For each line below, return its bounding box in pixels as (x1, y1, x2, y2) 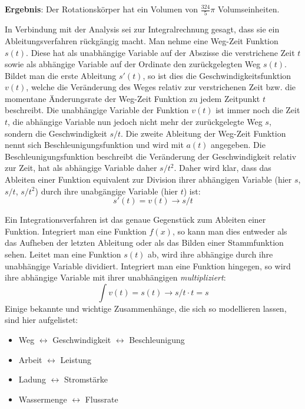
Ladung (18, 373, 46, 385)
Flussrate (85, 392, 118, 405)
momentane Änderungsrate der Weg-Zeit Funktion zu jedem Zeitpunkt (5, 92, 260, 104)
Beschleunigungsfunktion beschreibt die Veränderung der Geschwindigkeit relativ (5, 150, 297, 162)
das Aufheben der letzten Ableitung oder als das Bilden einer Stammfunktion (5, 236, 284, 249)
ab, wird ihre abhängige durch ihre (148, 248, 273, 260)
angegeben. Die (211, 138, 266, 151)
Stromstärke (64, 373, 108, 385)
